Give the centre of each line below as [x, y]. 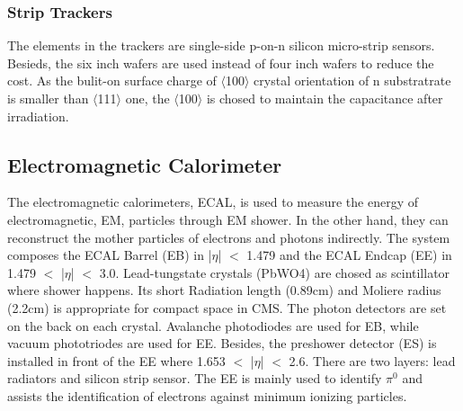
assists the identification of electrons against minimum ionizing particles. [207, 395]
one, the [147, 98]
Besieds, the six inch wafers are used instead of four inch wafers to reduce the [221, 63]
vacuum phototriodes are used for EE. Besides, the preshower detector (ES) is [222, 343]
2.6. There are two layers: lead [372, 360]
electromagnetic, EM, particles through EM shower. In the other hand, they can [228, 219]
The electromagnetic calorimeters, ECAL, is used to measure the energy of [213, 202]
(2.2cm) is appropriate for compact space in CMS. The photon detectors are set [227, 307]
